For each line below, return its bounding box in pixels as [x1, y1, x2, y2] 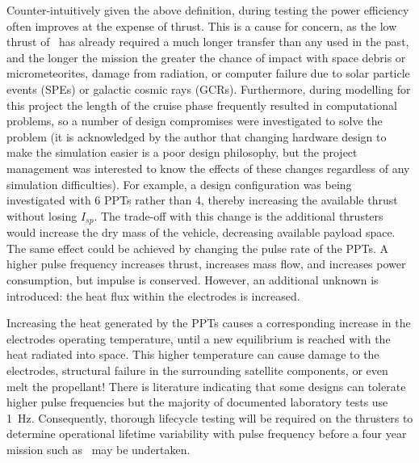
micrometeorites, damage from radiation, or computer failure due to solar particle [6, 65, 410, 82]
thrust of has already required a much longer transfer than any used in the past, [6, 33, 409, 50]
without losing [6, 207, 78, 224]
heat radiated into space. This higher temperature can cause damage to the [6, 346, 379, 363]
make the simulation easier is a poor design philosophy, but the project [6, 144, 358, 161]
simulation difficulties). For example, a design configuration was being [6, 175, 352, 192]
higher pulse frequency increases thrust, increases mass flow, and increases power [6, 255, 406, 272]
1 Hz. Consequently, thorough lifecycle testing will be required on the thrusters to [6, 409, 413, 426]
